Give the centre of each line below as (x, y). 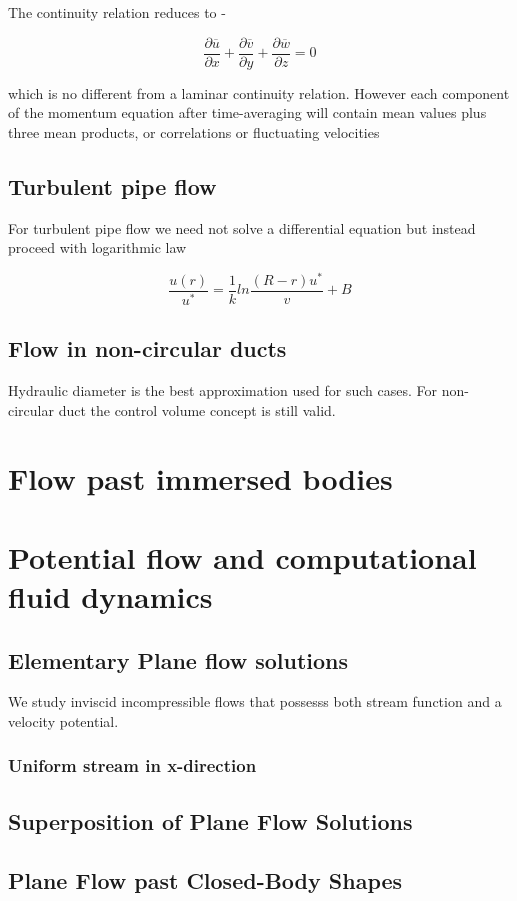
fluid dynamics (110, 595)
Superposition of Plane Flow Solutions (210, 820)
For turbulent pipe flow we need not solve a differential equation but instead (242, 227)
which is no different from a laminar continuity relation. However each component (259, 92)
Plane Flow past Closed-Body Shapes (205, 879)
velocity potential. (63, 720)
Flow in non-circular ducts (147, 348)
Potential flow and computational (242, 556)
